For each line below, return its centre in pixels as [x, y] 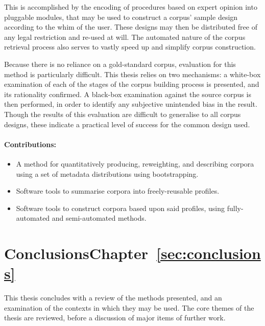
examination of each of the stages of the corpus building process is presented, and [132, 84]
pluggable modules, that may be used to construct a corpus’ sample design [121, 17]
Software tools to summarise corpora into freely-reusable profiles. [118, 191]
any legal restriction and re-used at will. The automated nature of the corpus [125, 37]
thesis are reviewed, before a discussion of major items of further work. [115, 318]
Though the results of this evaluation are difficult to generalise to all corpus [123, 114]
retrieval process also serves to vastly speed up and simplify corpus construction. [130, 47]
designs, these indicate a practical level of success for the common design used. [127, 124]
